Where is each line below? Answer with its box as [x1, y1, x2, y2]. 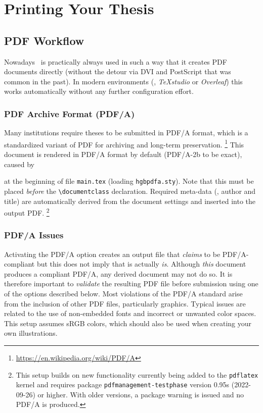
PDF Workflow [4, 32, 84, 48]
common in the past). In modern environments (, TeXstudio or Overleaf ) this [4, 76, 243, 86]
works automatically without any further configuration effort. [4, 86, 194, 96]
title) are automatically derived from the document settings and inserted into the [4, 195, 255, 206]
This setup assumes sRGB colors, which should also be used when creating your [4, 318, 251, 328]
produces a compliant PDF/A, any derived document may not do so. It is [4, 268, 233, 279]
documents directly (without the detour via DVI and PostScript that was [4, 66, 231, 77]
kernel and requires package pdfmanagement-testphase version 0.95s [16, 379, 230, 390]
